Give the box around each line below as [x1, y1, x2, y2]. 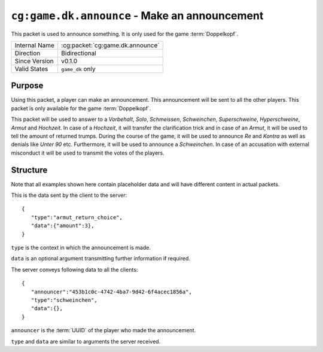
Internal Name [14, 41, 55, 49]
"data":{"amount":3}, [31, 222, 95, 229]
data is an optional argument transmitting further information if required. [11, 255, 191, 262]
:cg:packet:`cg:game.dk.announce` [60, 41, 160, 49]
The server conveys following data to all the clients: [11, 266, 138, 273]
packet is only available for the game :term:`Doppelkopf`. [11, 105, 151, 112]
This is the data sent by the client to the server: [11, 192, 127, 199]
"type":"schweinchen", [31, 297, 98, 304]
